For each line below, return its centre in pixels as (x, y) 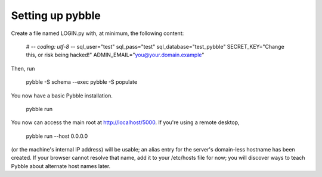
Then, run (23, 68)
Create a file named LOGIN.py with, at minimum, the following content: (97, 33)
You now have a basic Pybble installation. (62, 96)
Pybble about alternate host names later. (61, 166)
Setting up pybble (56, 15)
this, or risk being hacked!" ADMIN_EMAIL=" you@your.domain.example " (115, 55)
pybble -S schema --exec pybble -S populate (82, 82)
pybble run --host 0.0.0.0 (57, 136)
